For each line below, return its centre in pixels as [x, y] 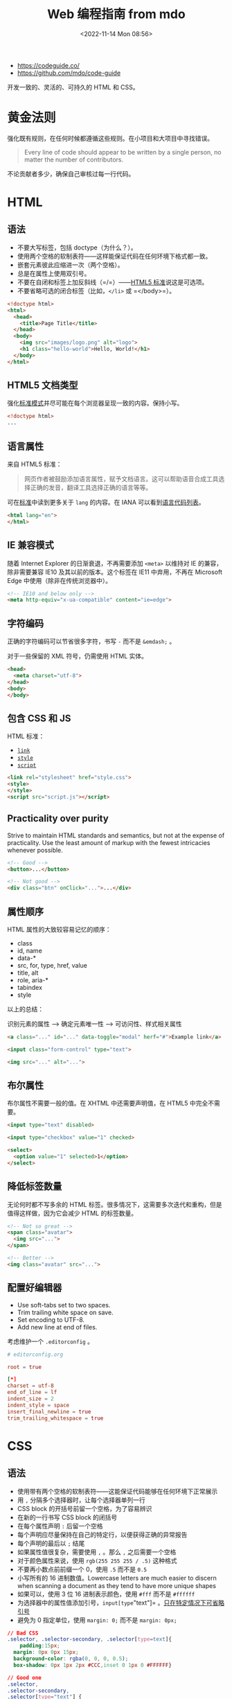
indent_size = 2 [30, 1399]
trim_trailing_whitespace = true [55, 1418]
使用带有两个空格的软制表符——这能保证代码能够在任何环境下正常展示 [117, 1491]
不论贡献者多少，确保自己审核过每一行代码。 [71, 173]
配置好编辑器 [35, 1288]
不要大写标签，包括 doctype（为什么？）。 [77, 247]
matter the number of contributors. [73, 159]
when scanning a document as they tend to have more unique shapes [117, 1585]
